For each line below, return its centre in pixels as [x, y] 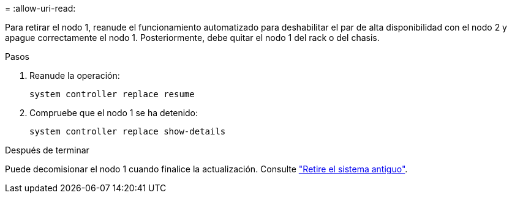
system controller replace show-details [128, 131]
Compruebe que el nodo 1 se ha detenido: [114, 113]
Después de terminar [47, 150]
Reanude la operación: [75, 75]
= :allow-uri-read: [40, 8]
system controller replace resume [112, 94]
